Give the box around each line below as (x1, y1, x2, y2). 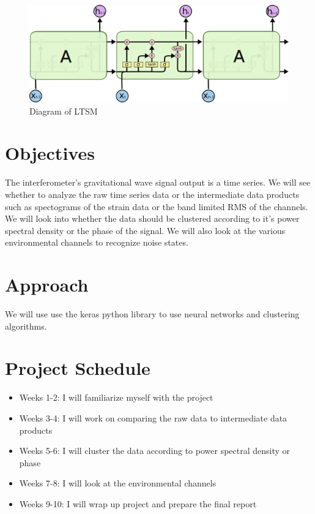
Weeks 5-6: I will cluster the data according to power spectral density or (19, 444, 291, 457)
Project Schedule (5, 355, 150, 380)
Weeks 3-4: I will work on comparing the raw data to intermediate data (19, 411, 287, 424)
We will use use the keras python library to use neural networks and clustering (5, 308, 300, 320)
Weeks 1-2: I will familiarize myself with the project (19, 391, 213, 404)
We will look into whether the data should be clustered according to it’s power (5, 212, 300, 225)
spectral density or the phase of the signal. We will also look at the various (5, 224, 286, 236)
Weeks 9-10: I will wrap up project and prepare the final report (19, 497, 257, 510)
